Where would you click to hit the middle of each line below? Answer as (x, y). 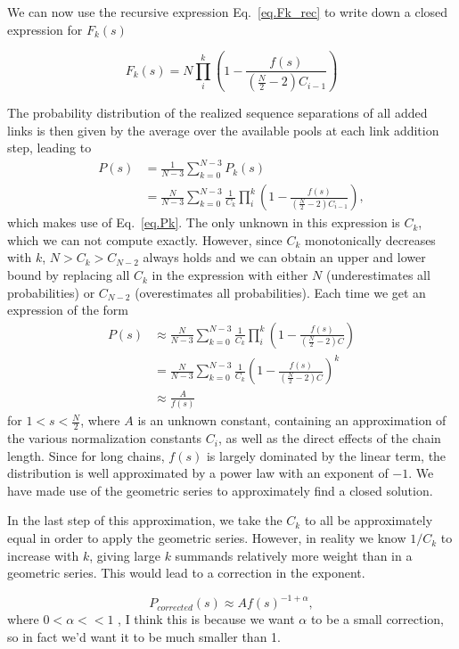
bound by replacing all (69, 275)
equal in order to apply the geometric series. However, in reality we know (207, 538)
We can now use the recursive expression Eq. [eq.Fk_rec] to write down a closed (228, 12)
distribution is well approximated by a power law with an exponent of (198, 473)
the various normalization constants (105, 438)
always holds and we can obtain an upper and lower (284, 257)
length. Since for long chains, (86, 455)
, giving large (125, 555)
